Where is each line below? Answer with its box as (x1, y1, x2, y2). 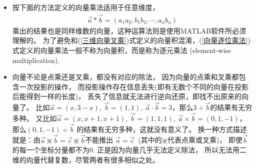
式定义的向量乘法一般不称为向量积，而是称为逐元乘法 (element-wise (12, 45, 231, 55)
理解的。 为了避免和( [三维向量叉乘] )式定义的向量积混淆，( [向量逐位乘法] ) (12, 35, 250, 45)
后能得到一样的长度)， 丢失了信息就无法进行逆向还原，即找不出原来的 (12, 91, 241, 101)
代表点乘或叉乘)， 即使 (167, 134, 243, 145)
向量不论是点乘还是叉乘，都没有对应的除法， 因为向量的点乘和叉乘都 (12, 71, 239, 82)
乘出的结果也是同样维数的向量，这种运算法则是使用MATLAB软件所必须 (12, 25, 246, 35)
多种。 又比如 (12, 113, 57, 123)
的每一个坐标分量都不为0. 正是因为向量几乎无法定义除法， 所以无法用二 (12, 144, 247, 155)
